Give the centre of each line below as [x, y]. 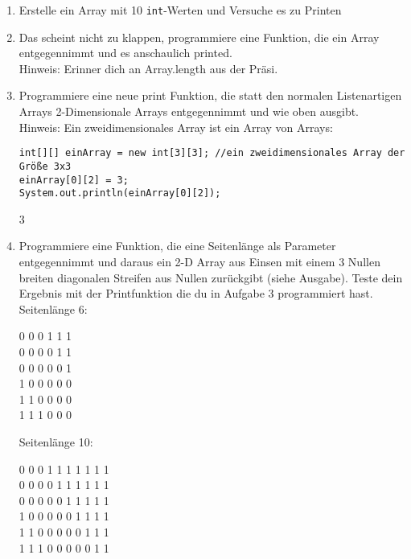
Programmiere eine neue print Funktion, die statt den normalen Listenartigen [210, 95]
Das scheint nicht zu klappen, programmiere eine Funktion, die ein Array [199, 37]
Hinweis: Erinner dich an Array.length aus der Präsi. [148, 68]
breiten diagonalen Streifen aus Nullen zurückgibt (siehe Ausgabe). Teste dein [211, 277]
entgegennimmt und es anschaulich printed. [125, 53]
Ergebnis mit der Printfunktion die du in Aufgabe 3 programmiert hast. [196, 293]
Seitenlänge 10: [56, 441]
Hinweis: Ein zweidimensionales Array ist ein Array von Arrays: [176, 127]
